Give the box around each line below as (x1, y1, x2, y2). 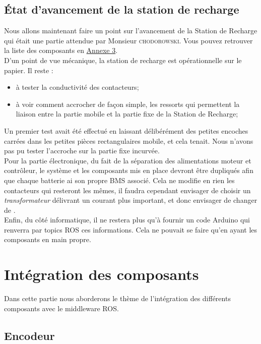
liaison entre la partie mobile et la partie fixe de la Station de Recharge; (16, 108, 238, 119)
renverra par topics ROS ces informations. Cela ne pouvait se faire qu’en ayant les (4, 224, 257, 235)
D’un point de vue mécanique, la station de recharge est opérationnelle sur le (4, 54, 242, 65)
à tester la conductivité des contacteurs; (16, 82, 139, 92)
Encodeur (4, 327, 55, 343)
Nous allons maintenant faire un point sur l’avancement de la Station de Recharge (4, 25, 257, 36)
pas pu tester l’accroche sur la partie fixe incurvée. (4, 145, 160, 156)
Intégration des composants (4, 264, 199, 284)
